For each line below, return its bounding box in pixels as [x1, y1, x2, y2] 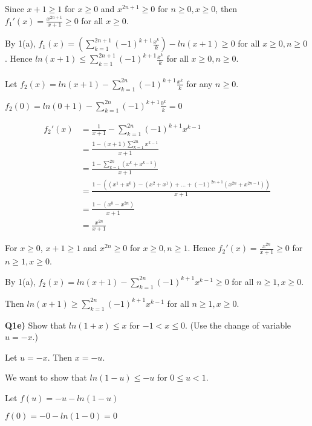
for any [186, 77, 213, 90]
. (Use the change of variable [184, 318, 291, 331]
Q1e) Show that [5, 318, 67, 331]
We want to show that [5, 371, 87, 384]
